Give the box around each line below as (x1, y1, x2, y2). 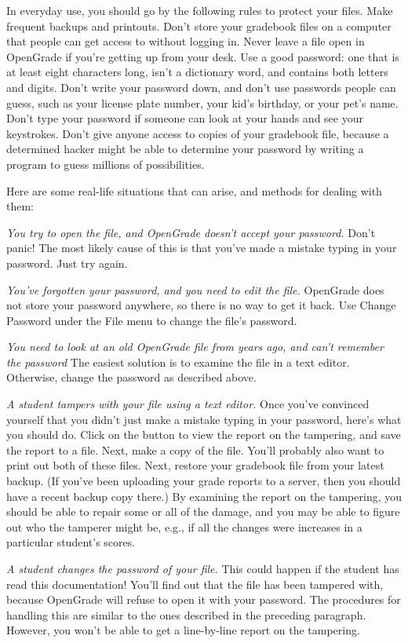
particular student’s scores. (6, 534, 136, 550)
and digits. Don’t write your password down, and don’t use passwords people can (6, 79, 396, 95)
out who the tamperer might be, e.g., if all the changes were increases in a (6, 518, 362, 535)
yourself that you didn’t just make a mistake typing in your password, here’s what (6, 411, 402, 427)
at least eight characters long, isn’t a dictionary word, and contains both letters (6, 64, 388, 80)
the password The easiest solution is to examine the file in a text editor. (6, 353, 350, 370)
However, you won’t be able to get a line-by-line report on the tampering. (6, 622, 360, 638)
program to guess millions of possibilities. (6, 155, 205, 172)
